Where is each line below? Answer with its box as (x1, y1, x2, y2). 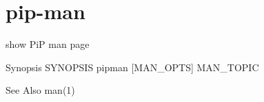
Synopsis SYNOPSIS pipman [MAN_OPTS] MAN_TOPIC (6, 60, 259, 74)
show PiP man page (6, 37, 90, 51)
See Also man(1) (6, 83, 75, 97)
